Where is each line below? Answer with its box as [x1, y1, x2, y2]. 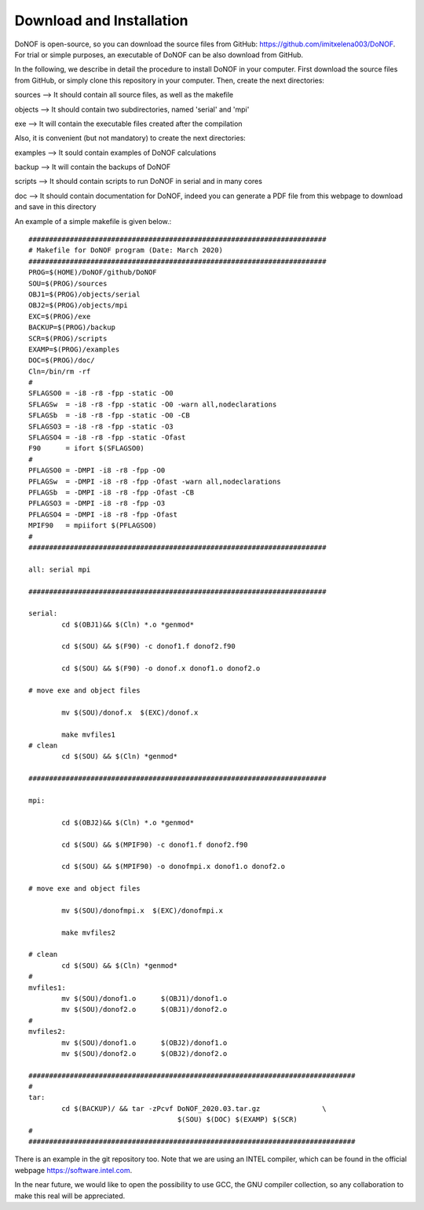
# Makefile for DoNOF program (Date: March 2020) [28, 246, 224, 255]
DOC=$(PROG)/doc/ [28, 356, 95, 365]
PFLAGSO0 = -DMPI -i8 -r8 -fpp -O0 [28, 466, 166, 475]
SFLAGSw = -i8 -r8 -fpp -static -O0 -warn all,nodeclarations [28, 399, 277, 409]
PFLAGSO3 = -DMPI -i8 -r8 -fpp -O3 [28, 499, 166, 508]
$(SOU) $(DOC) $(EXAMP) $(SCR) [177, 1115, 298, 1124]
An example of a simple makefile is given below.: [14, 216, 172, 226]
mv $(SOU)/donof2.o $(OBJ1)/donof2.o [61, 1005, 228, 1014]
